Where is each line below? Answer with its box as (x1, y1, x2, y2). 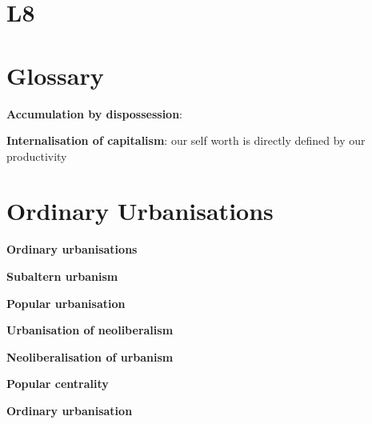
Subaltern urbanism (6, 268, 118, 284)
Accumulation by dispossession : (6, 105, 182, 122)
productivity (6, 147, 67, 164)
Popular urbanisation (6, 294, 126, 311)
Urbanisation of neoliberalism (6, 322, 174, 338)
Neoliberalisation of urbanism (6, 348, 174, 365)
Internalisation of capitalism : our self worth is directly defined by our (6, 132, 366, 149)
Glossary (6, 58, 104, 91)
